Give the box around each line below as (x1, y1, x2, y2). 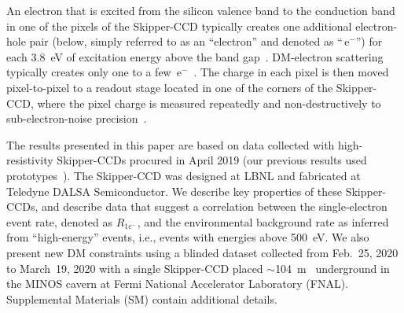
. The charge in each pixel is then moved (193, 64, 389, 80)
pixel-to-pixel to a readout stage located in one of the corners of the (6, 79, 333, 95)
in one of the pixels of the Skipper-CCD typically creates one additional (6, 17, 352, 34)
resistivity (6, 152, 53, 168)
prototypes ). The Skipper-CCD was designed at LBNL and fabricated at (6, 167, 361, 183)
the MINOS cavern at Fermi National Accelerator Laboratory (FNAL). (6, 275, 349, 292)
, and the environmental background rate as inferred (137, 213, 389, 230)
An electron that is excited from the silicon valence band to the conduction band (6, 2, 395, 18)
